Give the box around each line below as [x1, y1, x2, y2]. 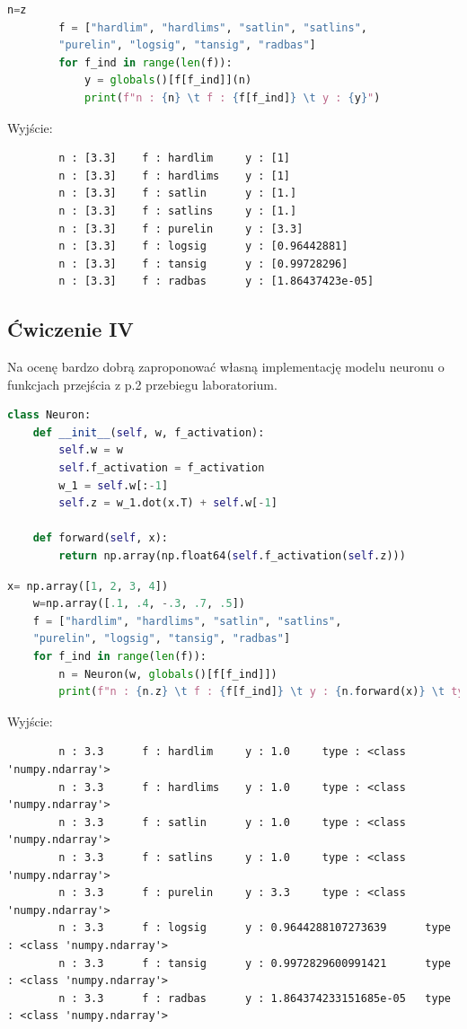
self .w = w [58, 444, 123, 457]
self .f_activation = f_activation [58, 462, 265, 475]
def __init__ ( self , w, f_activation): [32, 426, 265, 439]
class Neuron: [7, 409, 92, 422]
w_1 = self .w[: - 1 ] [58, 479, 169, 492]
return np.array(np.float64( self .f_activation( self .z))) [58, 550, 406, 563]
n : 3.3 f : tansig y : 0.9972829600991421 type [58, 956, 451, 970]
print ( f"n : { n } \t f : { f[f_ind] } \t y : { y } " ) [84, 91, 381, 104]
